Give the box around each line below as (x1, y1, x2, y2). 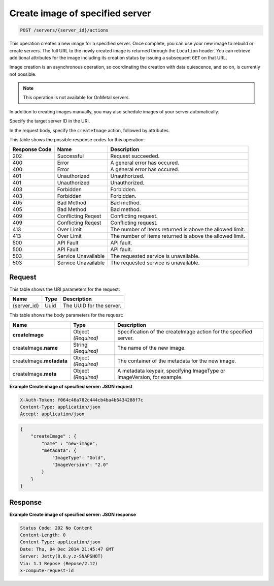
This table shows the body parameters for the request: (9, 312, 124, 318)
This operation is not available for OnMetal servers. (23, 95, 130, 101)
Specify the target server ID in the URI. (9, 118, 90, 124)
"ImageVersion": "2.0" (52, 462, 109, 468)
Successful (57, 152, 84, 160)
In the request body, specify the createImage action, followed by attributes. (9, 127, 170, 133)
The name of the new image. (117, 344, 186, 351)
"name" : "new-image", (41, 440, 98, 446)
